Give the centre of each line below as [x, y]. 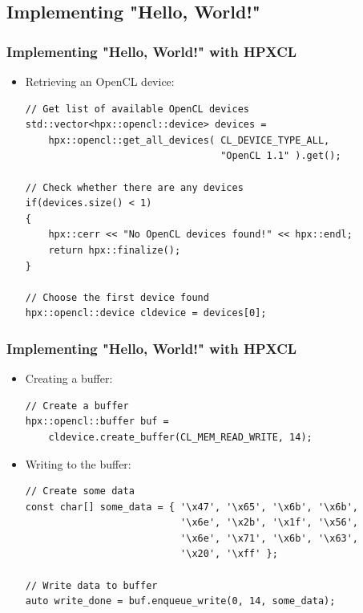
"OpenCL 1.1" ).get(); [281, 156]
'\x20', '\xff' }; [229, 554]
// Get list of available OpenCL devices [137, 109]
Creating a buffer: [69, 378]
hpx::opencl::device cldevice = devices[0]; [146, 313]
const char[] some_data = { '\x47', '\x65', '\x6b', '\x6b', [192, 507]
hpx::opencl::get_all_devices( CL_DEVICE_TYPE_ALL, [189, 140]
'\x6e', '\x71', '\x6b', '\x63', [270, 538]
